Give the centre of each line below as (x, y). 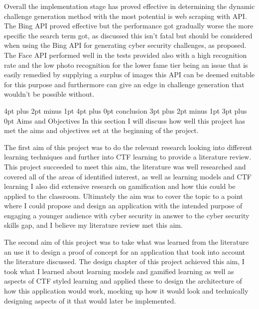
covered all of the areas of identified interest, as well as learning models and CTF (128, 176)
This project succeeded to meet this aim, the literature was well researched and (125, 166)
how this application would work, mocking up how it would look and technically (126, 291)
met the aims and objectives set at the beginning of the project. (101, 130)
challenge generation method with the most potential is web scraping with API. (126, 16)
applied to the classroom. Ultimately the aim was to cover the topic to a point (124, 196)
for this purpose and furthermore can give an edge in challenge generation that (124, 84)
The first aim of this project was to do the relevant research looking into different (128, 147)
